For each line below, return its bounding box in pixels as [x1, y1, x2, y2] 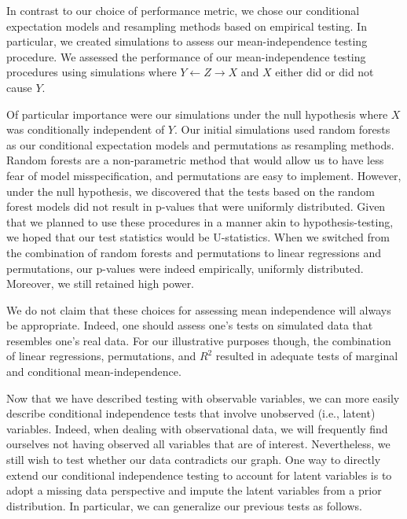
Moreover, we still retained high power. [6, 275, 195, 292]
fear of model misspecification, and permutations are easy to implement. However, [6, 167, 401, 183]
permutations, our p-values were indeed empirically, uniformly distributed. [6, 259, 364, 276]
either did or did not [275, 64, 374, 80]
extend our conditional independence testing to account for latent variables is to [6, 466, 392, 483]
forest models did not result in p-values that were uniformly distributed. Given [6, 198, 386, 215]
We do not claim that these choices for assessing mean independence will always [6, 301, 391, 318]
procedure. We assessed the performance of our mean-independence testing [6, 48, 366, 64]
